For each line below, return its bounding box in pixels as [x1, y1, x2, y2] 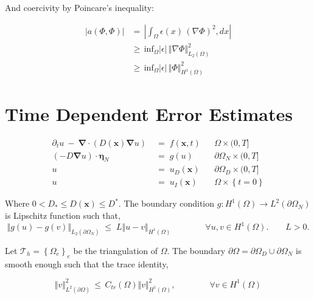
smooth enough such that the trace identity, [5, 257, 169, 270]
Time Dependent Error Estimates [5, 101, 293, 126]
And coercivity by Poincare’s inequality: [5, 1, 154, 13]
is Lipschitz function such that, [5, 209, 120, 222]
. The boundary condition [118, 197, 215, 210]
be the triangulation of [73, 244, 158, 256]
